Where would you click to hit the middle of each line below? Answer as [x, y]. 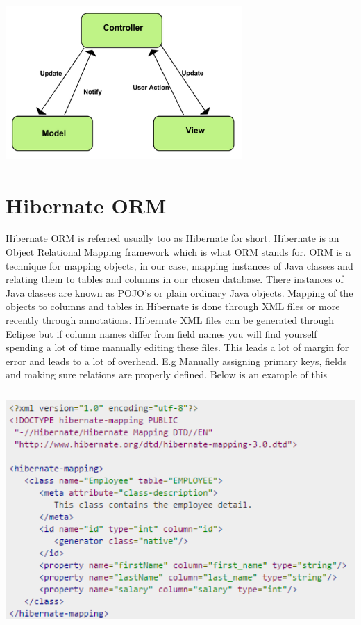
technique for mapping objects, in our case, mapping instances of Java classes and [179, 265]
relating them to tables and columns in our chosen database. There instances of [175, 279]
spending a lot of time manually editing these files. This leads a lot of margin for [177, 347]
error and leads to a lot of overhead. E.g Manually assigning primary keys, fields [176, 360]
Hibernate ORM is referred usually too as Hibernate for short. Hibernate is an [173, 238]
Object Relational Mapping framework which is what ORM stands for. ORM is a [178, 252]
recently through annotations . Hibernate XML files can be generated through [170, 320]
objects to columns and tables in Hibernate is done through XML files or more [173, 306]
